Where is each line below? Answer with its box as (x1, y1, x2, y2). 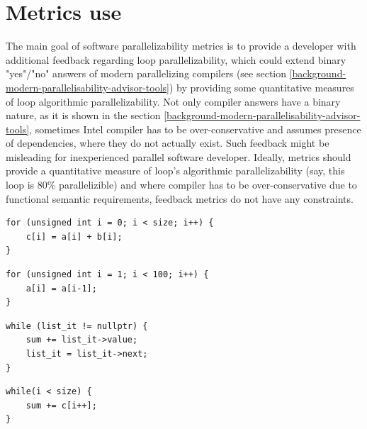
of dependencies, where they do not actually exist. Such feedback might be (6, 135, 329, 150)
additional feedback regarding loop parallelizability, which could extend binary (6, 52, 346, 67)
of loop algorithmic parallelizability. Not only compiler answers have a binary (6, 94, 341, 108)
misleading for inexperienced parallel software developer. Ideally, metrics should (6, 149, 351, 164)
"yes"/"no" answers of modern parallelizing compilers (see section (6, 66, 287, 81)
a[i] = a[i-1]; (26, 283, 97, 294)
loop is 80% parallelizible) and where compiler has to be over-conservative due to (6, 177, 357, 192)
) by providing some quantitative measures (169, 79, 354, 94)
